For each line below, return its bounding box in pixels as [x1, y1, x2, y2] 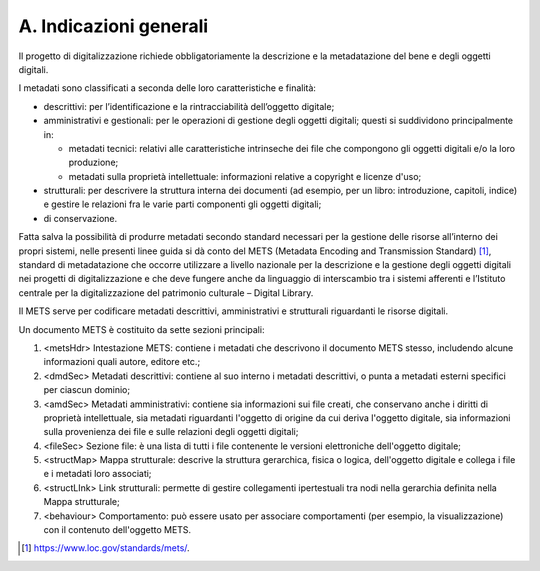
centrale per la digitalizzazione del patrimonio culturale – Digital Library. [18, 286, 314, 299]
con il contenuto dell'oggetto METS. [43, 524, 192, 536]
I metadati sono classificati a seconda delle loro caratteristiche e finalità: [18, 82, 317, 94]
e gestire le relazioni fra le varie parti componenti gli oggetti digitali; [43, 198, 322, 210]
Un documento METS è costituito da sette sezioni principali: [18, 323, 265, 335]
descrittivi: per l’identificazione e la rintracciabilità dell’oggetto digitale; [43, 100, 335, 112]
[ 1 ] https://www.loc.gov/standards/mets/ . [21, 542, 190, 554]
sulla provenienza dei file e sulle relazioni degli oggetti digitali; [43, 426, 299, 438]
